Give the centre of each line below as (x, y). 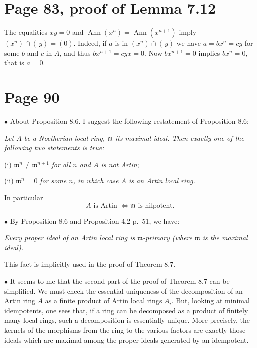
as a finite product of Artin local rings (104, 300)
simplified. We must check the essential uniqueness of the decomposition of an (124, 290)
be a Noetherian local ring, (65, 137)
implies (209, 53)
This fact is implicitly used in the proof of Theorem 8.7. (90, 264)
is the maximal (225, 238)
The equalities (26, 32)
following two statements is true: (54, 147)
